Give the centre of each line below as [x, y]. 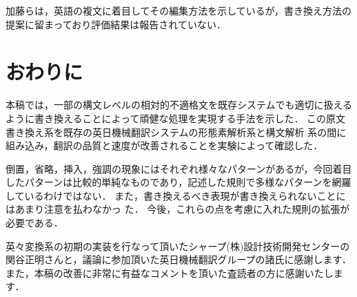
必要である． [34, 223]
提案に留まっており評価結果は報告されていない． [116, 24]
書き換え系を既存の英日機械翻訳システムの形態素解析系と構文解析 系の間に [176, 132]
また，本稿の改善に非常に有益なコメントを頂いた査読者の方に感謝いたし [170, 272]
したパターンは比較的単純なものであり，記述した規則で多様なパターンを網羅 [178, 182]
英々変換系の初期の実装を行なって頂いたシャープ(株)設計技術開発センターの [178, 246]
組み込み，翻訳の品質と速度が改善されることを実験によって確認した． [164, 145]
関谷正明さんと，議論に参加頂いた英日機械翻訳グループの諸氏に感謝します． [179, 259]
